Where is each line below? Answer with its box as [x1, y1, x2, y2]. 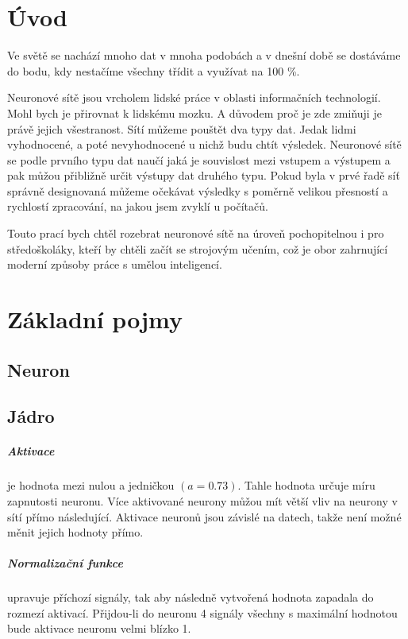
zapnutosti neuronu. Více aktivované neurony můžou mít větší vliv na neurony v [7, 492, 398, 509]
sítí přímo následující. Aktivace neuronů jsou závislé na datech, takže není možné [7, 508, 402, 525]
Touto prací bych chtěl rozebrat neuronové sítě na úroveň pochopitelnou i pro [7, 225, 384, 242]
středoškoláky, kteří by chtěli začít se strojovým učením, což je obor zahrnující [7, 240, 388, 257]
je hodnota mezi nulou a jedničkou [7, 477, 175, 494]
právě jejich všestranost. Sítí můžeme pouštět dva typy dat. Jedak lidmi [7, 120, 356, 137]
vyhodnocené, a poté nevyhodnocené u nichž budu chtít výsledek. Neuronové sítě [7, 136, 402, 153]
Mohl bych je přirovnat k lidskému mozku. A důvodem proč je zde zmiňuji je [7, 104, 382, 121]
